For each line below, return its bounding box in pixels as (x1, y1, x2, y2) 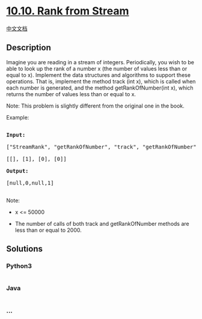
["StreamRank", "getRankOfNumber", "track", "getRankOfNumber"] (6, 143, 200, 150)
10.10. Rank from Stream (6, 4, 129, 18)
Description (6, 43, 51, 53)
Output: (6, 167, 29, 174)
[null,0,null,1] (6, 179, 54, 186)
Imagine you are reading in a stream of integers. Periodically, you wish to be (6, 58, 194, 65)
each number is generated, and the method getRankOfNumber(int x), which (6, 84, 194, 91)
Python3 (6, 262, 32, 270)
